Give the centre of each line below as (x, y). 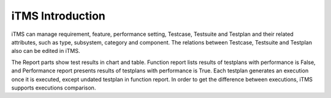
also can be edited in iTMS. (46, 51)
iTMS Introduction (58, 16)
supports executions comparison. (54, 88)
